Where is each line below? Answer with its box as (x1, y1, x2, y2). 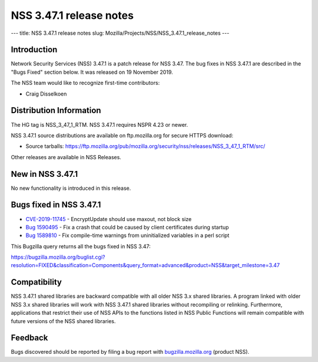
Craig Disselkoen (25, 90, 67, 97)
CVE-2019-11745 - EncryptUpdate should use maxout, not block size (25, 215, 192, 222)
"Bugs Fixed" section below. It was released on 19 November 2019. (11, 68, 173, 75)
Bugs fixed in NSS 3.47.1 (11, 200, 101, 210)
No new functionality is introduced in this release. (11, 185, 131, 192)
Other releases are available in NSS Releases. (11, 153, 122, 160)
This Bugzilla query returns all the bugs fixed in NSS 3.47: (11, 242, 151, 250)
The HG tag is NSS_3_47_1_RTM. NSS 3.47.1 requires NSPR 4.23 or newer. (11, 121, 188, 128)
